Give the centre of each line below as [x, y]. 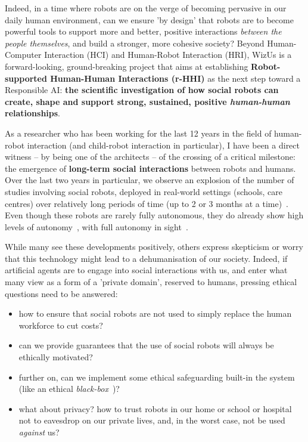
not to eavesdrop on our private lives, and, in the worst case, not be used [152, 420]
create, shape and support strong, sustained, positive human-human [147, 101]
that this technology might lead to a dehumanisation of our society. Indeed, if [146, 258]
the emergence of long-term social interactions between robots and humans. [150, 168]
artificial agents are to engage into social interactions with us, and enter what [146, 270]
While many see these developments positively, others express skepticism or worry [154, 247]
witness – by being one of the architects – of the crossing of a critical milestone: [150, 157]
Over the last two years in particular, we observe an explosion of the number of [150, 180]
